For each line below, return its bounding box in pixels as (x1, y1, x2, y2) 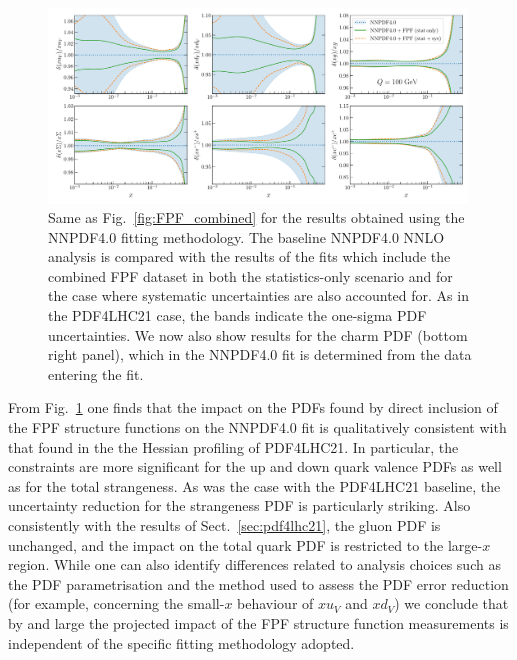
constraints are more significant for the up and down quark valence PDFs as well (8, 456, 502, 477)
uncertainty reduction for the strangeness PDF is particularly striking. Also (8, 495, 471, 516)
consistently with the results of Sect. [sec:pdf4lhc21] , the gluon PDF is (8, 515, 441, 536)
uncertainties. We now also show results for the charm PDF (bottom (48, 324, 468, 345)
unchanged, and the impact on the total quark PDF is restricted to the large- (8, 534, 483, 555)
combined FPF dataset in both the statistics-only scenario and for (48, 265, 453, 286)
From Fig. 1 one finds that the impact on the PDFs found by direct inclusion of (8, 397, 498, 418)
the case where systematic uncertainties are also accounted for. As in (48, 285, 469, 306)
